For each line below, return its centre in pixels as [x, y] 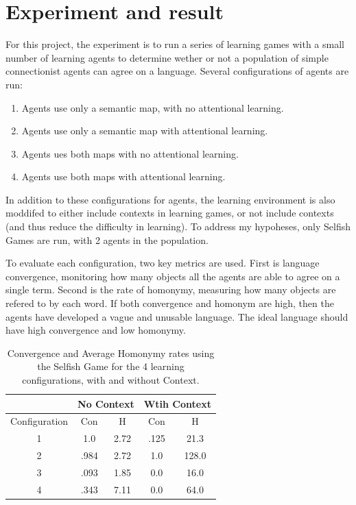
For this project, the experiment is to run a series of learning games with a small [175, 44]
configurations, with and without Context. [111, 380]
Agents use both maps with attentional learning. [123, 176]
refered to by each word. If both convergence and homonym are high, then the [170, 303]
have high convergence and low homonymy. [96, 330]
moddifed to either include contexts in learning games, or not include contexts [170, 213]
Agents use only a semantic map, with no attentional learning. [153, 107]
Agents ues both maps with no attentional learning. [130, 153]
